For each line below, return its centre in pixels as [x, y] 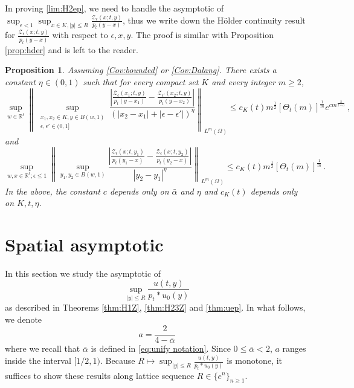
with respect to [80, 35]
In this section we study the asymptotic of [83, 273]
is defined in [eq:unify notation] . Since [161, 348]
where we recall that [43, 348]
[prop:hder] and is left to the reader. [72, 49]
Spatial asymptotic [84, 244]
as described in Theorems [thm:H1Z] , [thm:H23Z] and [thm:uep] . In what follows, [155, 307]
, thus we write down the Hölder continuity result [214, 20]
